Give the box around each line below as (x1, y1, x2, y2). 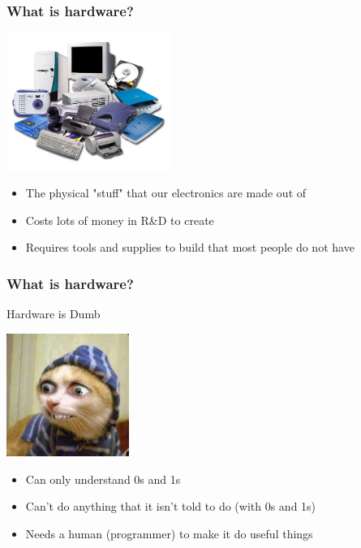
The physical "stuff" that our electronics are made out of (25, 184, 307, 201)
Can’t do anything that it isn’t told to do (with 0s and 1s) (25, 498, 316, 515)
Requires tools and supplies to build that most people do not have (25, 239, 355, 256)
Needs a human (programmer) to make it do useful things (25, 524, 313, 542)
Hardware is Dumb (6, 305, 101, 322)
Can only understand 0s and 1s (25, 470, 181, 487)
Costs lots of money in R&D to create (25, 211, 214, 228)
